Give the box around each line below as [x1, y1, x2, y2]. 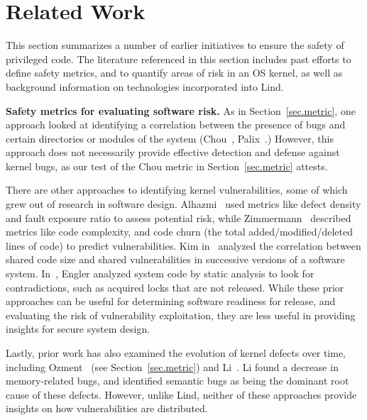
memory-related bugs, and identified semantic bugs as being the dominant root [6, 373, 349, 388]
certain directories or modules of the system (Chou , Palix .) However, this [6, 131, 334, 145]
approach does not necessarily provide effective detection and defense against [6, 145, 340, 160]
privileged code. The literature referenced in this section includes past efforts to [6, 51, 351, 66]
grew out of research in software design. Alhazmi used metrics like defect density [6, 197, 361, 211]
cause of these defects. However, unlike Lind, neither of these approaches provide [6, 387, 357, 402]
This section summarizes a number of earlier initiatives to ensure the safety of [6, 38, 344, 52]
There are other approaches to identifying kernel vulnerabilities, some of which [6, 182, 348, 197]
